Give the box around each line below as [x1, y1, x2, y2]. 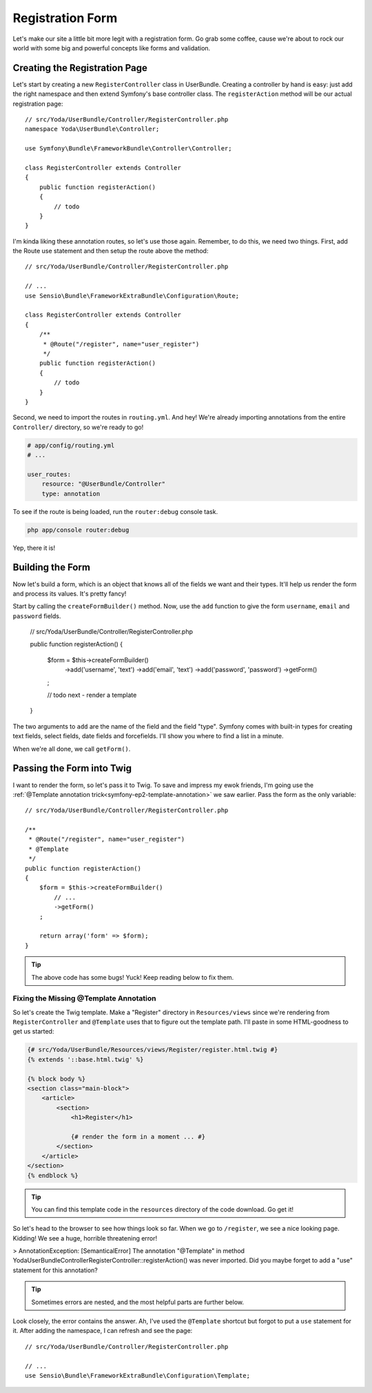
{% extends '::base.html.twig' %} [27, 1056, 144, 1063]
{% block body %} [27, 1075, 86, 1083]
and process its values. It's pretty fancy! [12, 589, 127, 597]
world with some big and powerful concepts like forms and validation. [12, 43, 211, 52]
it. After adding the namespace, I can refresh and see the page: [12, 1327, 193, 1335]
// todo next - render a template [47, 691, 137, 700]
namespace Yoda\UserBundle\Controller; [25, 125, 160, 133]
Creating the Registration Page [12, 62, 148, 74]
